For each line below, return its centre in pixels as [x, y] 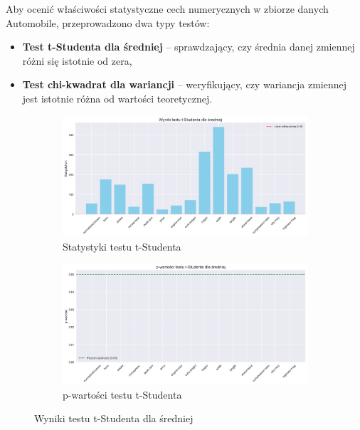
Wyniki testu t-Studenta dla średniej [114, 418]
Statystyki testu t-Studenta [122, 246]
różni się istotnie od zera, [77, 60]
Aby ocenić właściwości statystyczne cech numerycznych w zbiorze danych [167, 9]
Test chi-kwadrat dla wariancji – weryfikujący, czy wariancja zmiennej [185, 84]
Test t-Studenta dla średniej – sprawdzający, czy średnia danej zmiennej [189, 47]
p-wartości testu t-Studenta [122, 394]
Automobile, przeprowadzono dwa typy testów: [108, 22]
